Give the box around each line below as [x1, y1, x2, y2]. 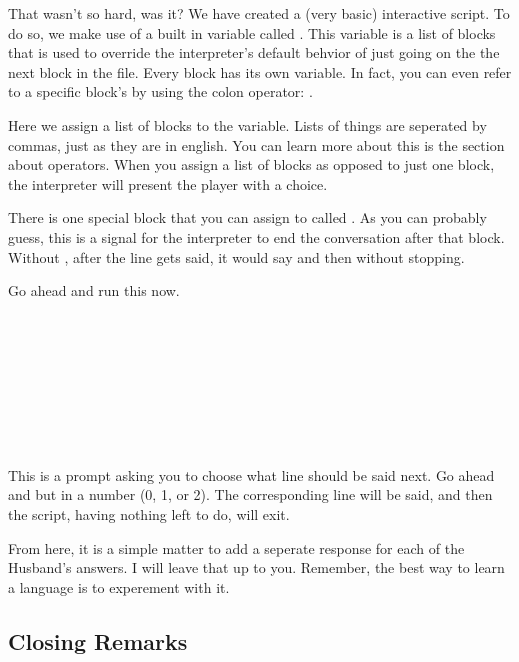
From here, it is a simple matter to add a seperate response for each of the [8, 537, 465, 558]
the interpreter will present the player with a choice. [8, 173, 328, 194]
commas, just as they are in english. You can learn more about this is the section [8, 134, 505, 155]
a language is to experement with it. [8, 576, 230, 597]
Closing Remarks [8, 625, 188, 656]
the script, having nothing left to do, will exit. [8, 504, 290, 525]
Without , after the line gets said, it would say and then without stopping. [8, 246, 465, 267]
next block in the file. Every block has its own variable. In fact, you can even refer [8, 61, 512, 82]
